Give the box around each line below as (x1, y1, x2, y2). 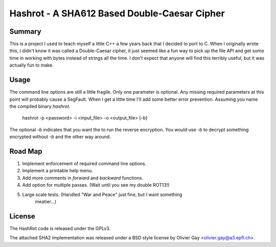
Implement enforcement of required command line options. (22, 161, 147, 166)
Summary (9, 27, 41, 36)
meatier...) (35, 198, 57, 205)
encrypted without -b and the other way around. (9, 133, 111, 140)
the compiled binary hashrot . (9, 103, 71, 109)
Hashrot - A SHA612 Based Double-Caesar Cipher (9, 8, 225, 19)
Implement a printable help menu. (22, 168, 93, 174)
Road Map (9, 147, 43, 155)
